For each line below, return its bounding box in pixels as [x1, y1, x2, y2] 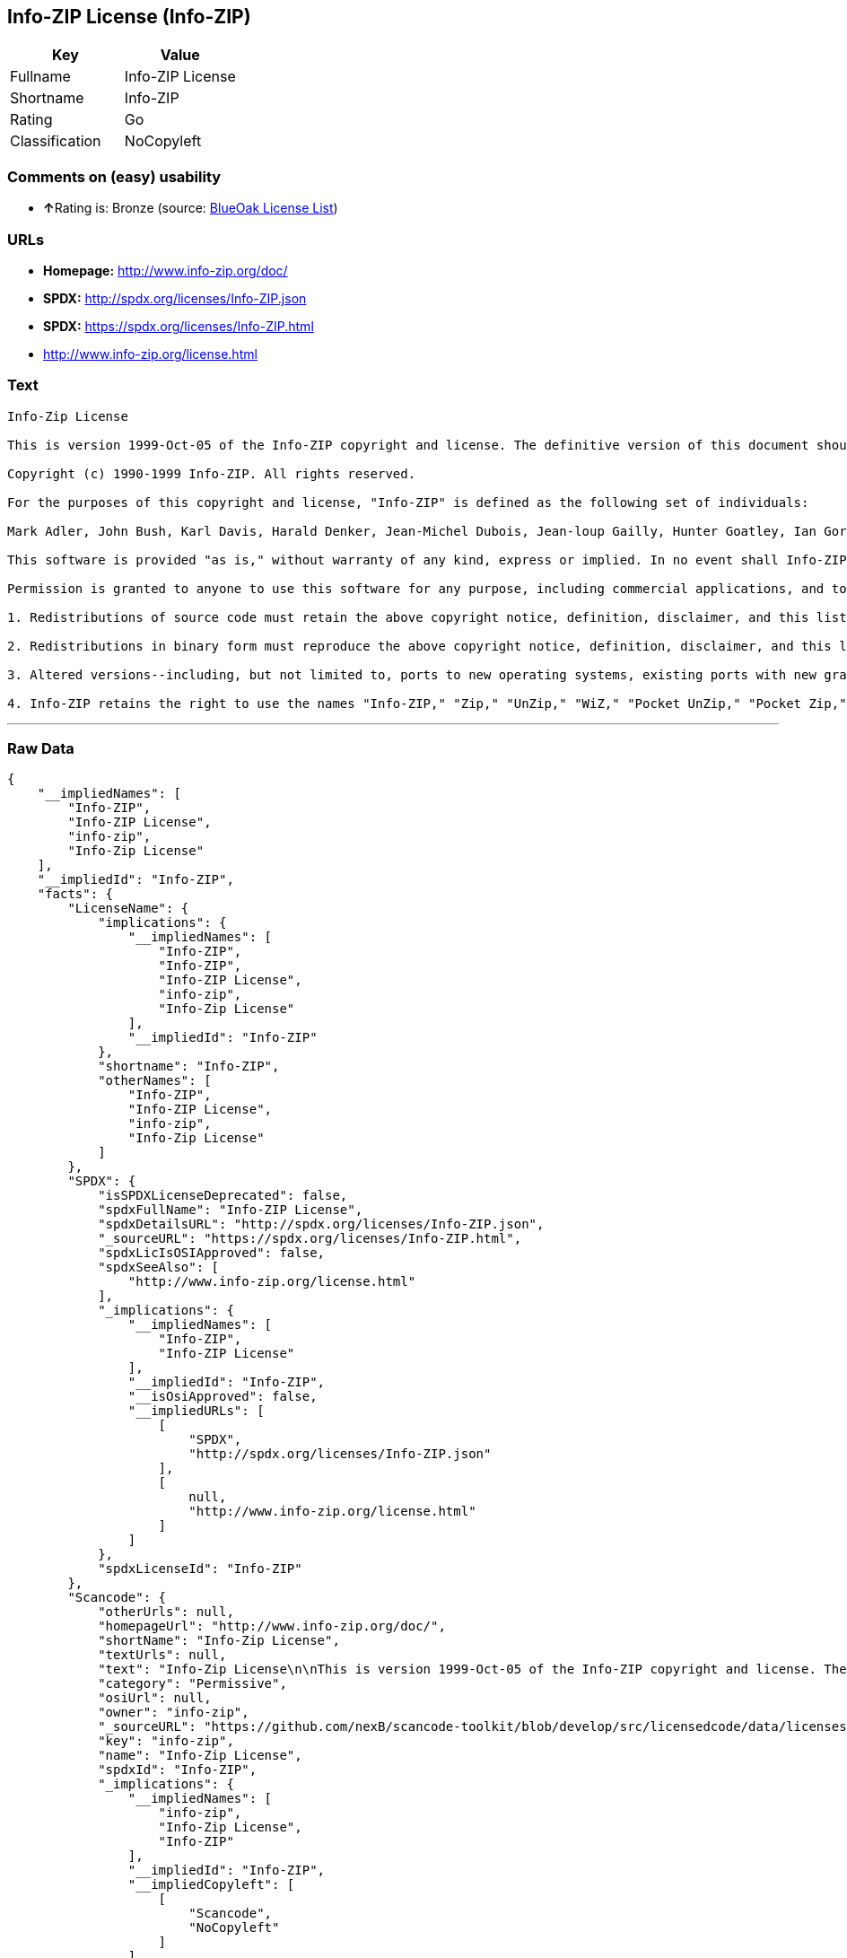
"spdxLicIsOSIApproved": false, [98, 1246, 326, 1261]
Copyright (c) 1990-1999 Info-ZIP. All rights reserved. [7, 466, 416, 481]
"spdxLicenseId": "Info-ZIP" [98, 1561, 302, 1577]
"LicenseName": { [67, 901, 189, 916]
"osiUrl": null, [98, 1691, 212, 1706]
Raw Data [7, 739, 74, 758]
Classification [10, 132, 101, 151]
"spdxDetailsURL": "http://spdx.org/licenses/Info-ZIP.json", [98, 1217, 545, 1232]
